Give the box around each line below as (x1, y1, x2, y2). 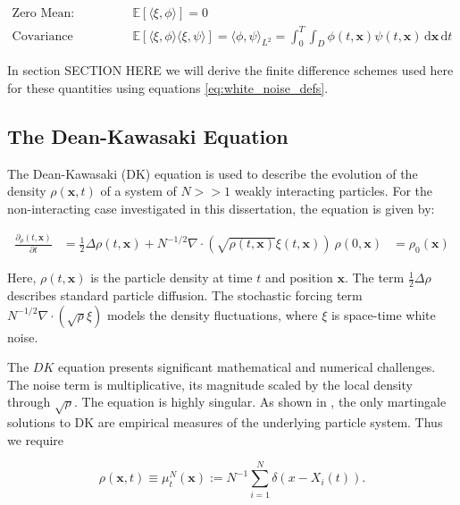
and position (264, 268, 333, 287)
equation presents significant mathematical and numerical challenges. (57, 358, 436, 376)
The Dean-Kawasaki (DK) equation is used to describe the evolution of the (7, 164, 418, 182)
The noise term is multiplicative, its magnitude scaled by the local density (7, 375, 413, 393)
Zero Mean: (12, 7, 75, 21)
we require (7, 430, 64, 449)
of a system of (100, 181, 177, 200)
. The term (345, 268, 405, 287)
